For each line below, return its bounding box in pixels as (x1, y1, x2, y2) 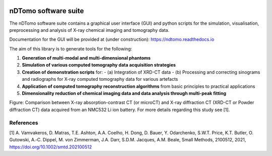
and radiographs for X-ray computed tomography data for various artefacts (22, 76, 178, 82)
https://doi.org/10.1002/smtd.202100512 (9, 144, 92, 150)
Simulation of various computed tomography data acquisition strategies (22, 62, 176, 68)
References (9, 119, 38, 126)
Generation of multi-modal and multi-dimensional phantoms (22, 55, 151, 61)
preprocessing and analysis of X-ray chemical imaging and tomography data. (9, 27, 170, 33)
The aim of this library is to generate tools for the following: (9, 45, 132, 51)
